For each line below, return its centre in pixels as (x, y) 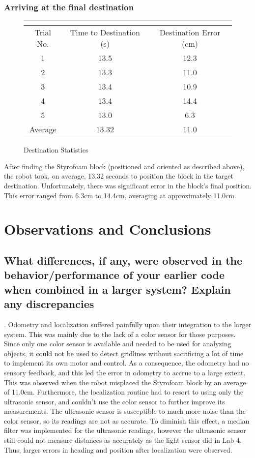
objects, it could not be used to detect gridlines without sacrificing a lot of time (124, 353)
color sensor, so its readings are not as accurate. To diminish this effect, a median (127, 420)
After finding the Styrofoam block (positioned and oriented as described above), (124, 166)
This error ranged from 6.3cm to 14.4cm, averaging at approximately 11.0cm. (120, 195)
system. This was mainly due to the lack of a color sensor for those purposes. (120, 334)
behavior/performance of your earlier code (114, 275)
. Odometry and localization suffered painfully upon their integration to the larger (128, 324)
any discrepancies (49, 304)
